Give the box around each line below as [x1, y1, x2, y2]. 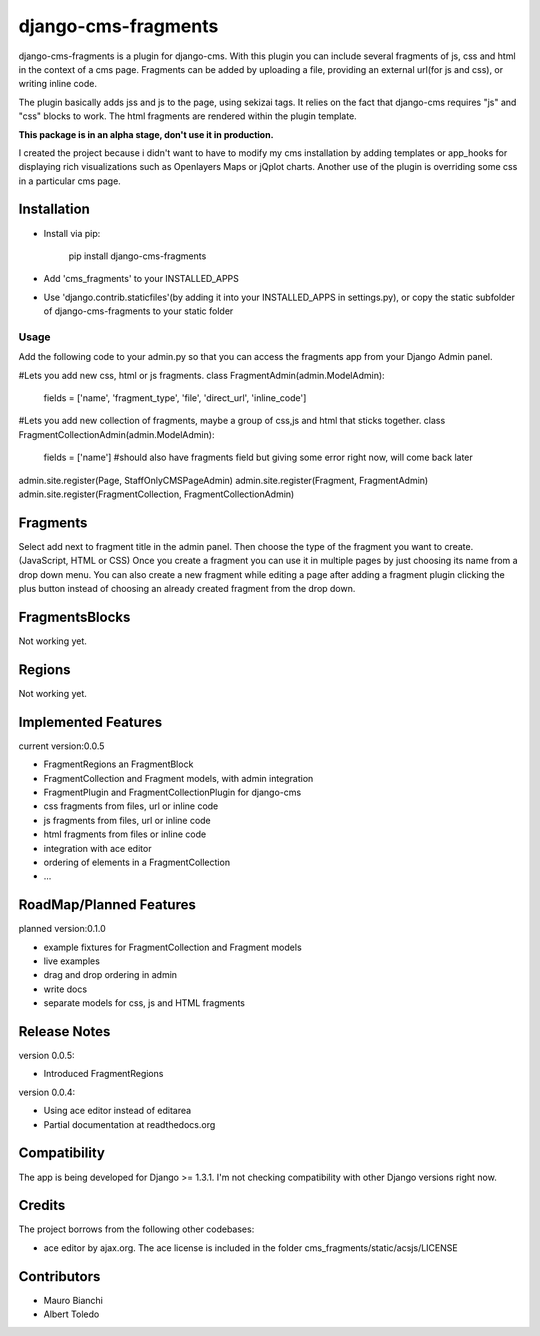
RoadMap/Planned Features [18, 896, 197, 914]
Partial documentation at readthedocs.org [43, 1118, 216, 1130]
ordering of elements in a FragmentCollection [43, 856, 230, 868]
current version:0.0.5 [18, 740, 105, 752]
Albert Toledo [43, 1308, 100, 1320]
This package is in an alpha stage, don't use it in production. [18, 128, 274, 140]
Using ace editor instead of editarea [43, 1105, 192, 1117]
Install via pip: [43, 227, 101, 239]
